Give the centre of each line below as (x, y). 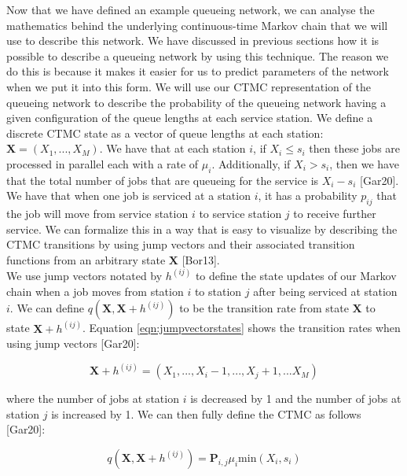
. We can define (47, 308)
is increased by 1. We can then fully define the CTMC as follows (206, 413)
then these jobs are (355, 148)
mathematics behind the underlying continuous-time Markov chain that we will (197, 25)
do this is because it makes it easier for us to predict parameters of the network (198, 71)
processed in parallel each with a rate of (103, 163)
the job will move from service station (97, 214)
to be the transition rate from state (264, 308)
